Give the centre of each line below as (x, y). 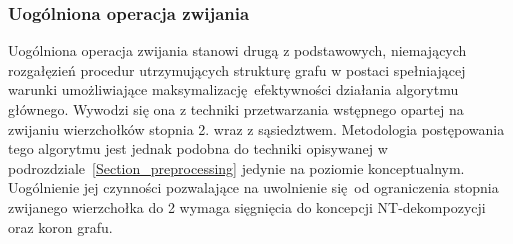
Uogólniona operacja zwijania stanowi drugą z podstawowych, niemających (237, 50)
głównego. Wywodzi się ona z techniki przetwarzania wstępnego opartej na (236, 109)
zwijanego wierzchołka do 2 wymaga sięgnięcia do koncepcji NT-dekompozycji (247, 206)
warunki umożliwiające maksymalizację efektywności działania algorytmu (233, 89)
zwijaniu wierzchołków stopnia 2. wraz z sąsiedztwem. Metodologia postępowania (256, 128)
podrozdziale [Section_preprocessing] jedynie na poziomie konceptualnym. (236, 167)
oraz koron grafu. (60, 226)
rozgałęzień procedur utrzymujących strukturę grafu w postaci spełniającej (237, 69)
